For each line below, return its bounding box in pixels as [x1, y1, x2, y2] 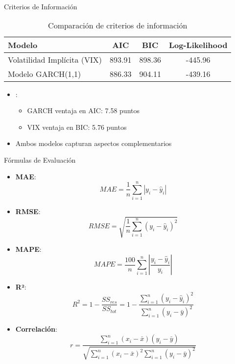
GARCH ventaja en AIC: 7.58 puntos [27, 105, 140, 116]
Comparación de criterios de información [48, 19, 188, 31]
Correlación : [15, 324, 57, 334]
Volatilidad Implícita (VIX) [8, 53, 102, 65]
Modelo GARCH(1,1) [8, 68, 81, 79]
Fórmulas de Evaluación [4, 154, 76, 165]
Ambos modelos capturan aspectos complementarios [15, 138, 172, 148]
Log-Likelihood [168, 39, 228, 50]
